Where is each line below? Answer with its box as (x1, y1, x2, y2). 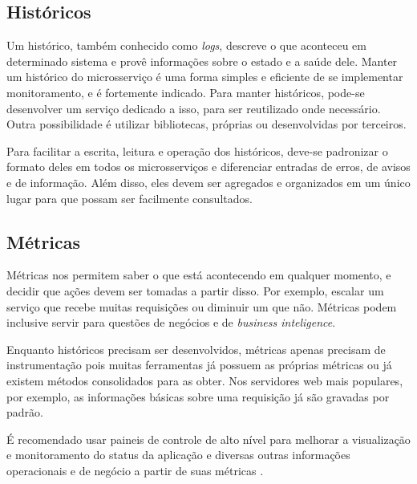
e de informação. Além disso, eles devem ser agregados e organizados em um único (6, 173, 411, 190)
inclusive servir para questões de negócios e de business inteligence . (6, 314, 336, 331)
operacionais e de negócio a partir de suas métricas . (6, 462, 264, 478)
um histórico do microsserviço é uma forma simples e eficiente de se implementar (6, 68, 403, 85)
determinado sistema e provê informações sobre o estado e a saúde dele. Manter (6, 52, 398, 69)
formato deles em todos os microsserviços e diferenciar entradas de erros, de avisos (6, 158, 411, 175)
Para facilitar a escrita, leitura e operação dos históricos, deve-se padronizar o (6, 142, 388, 159)
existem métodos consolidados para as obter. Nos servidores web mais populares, (6, 372, 403, 388)
